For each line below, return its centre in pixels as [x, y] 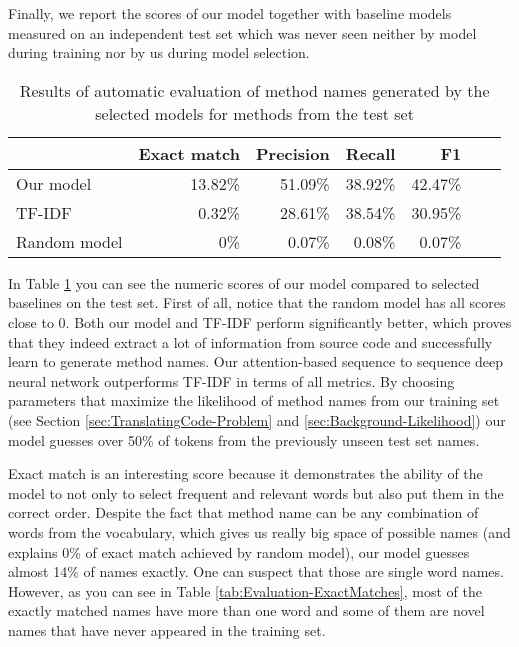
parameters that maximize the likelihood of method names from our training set [254, 400]
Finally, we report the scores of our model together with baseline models [230, 13]
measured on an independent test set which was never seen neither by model [242, 32]
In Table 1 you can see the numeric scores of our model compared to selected [244, 282]
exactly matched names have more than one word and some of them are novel [246, 610]
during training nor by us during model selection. [159, 52]
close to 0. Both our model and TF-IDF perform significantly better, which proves [260, 321]
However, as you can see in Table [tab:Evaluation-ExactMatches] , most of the [245, 590]
